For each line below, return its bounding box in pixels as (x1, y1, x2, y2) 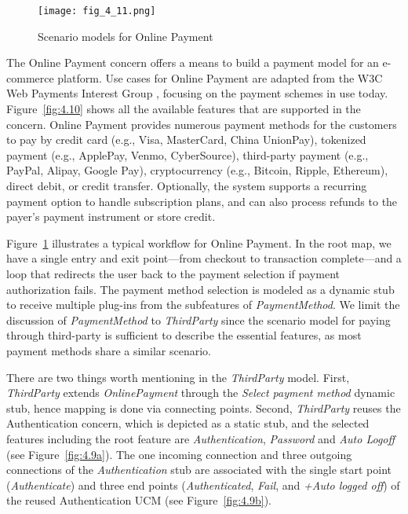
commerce (6, 69, 54, 86)
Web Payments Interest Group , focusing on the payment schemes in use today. (6, 85, 388, 101)
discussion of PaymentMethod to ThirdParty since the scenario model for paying (6, 311, 391, 328)
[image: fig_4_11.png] (38, 6, 156, 17)
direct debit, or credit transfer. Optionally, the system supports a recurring (6, 178, 367, 193)
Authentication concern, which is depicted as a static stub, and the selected (6, 415, 370, 431)
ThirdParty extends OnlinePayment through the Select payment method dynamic (6, 384, 395, 401)
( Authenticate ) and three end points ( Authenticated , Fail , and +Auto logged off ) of (6, 476, 400, 493)
